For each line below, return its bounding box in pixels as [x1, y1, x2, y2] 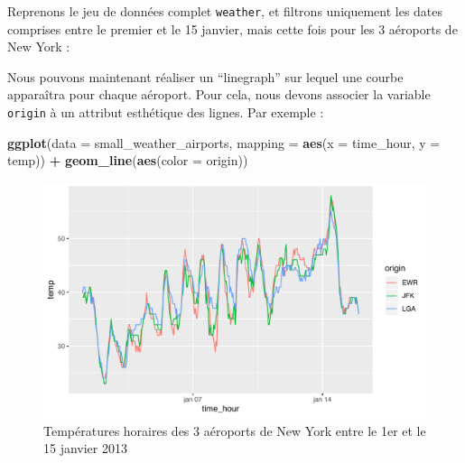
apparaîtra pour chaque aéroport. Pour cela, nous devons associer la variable [7, 85, 431, 104]
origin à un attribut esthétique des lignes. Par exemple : [7, 103, 324, 122]
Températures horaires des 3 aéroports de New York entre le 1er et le [43, 421, 426, 440]
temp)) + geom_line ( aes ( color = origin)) [7, 151, 248, 170]
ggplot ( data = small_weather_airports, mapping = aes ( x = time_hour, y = [7, 133, 441, 152]
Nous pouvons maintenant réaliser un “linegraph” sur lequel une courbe [7, 67, 404, 86]
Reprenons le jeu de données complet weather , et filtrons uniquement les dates [7, 2, 443, 20]
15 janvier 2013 [43, 439, 127, 458]
